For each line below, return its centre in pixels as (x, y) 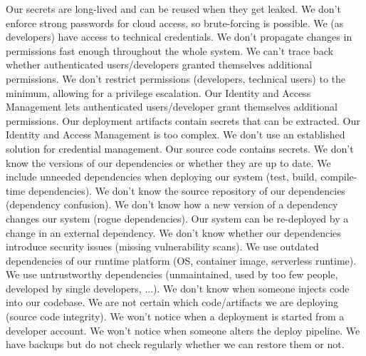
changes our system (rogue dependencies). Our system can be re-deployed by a (177, 218)
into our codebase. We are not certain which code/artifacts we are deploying (172, 302)
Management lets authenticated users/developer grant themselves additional (172, 107)
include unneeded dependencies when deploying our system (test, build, (162, 177)
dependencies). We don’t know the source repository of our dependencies (187, 190)
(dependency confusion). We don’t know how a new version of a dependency (172, 204)
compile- (339, 177)
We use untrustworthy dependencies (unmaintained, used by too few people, (172, 274)
